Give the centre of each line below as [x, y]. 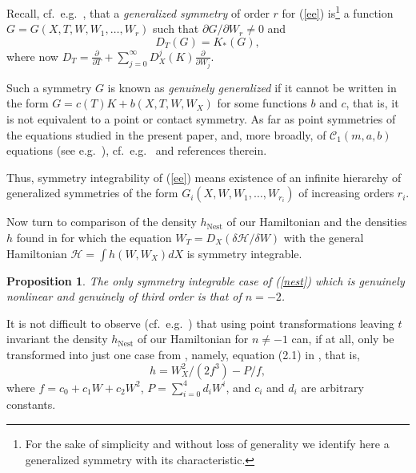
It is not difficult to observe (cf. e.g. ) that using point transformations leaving [200, 323]
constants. [31, 404]
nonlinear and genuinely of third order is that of [124, 296]
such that [176, 28]
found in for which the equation [94, 237]
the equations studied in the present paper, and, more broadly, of [166, 134]
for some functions [262, 103]
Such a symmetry [49, 87]
